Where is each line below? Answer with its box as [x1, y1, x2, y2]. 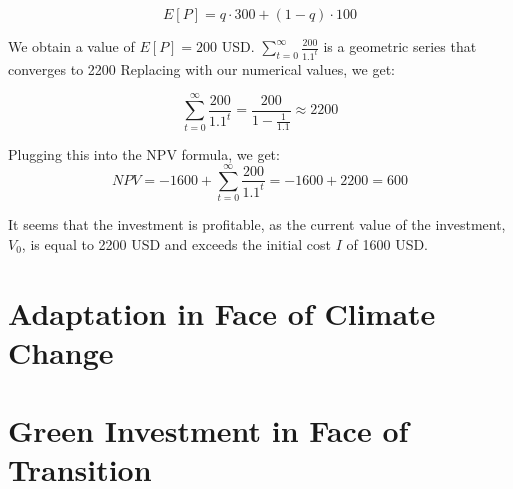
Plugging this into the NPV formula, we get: [8, 143, 280, 164]
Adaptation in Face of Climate [8, 292, 436, 333]
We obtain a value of [8, 36, 135, 56]
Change [8, 331, 114, 372]
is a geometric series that [323, 36, 477, 56]
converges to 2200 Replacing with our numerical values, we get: [8, 58, 395, 79]
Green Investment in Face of [8, 410, 409, 451]
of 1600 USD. [346, 233, 429, 254]
